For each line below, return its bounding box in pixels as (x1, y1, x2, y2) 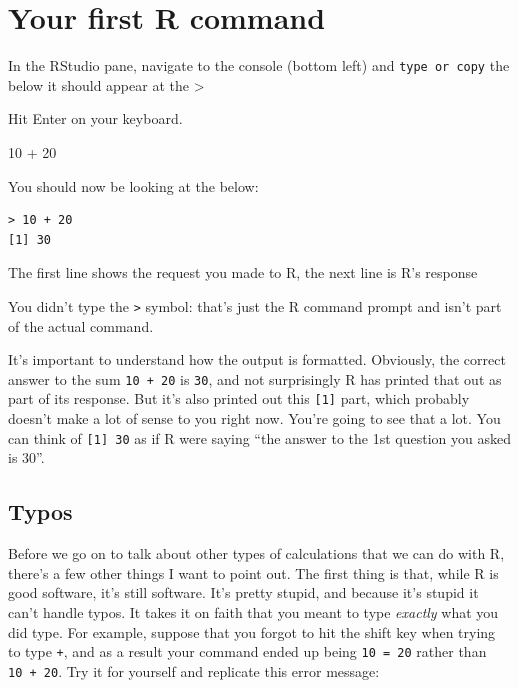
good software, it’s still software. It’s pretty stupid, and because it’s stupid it (8, 582, 479, 603)
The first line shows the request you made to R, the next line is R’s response (8, 262, 478, 283)
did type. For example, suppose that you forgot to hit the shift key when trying (8, 621, 496, 642)
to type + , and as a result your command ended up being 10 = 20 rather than (8, 641, 487, 662)
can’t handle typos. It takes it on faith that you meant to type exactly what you (8, 601, 499, 622)
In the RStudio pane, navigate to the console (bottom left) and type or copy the (8, 55, 510, 76)
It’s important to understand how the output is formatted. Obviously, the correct (8, 349, 506, 370)
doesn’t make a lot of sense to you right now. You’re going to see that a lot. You (8, 408, 501, 429)
